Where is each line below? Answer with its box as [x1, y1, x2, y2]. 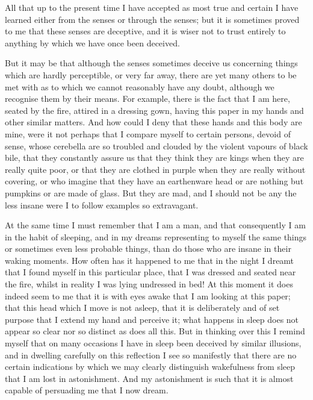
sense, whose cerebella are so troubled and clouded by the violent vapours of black [5, 139, 308, 152]
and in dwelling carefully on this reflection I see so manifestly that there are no [5, 348, 297, 361]
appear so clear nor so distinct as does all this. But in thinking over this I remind [5, 325, 305, 337]
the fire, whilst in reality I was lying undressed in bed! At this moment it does [5, 278, 293, 290]
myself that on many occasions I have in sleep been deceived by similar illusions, [5, 337, 302, 349]
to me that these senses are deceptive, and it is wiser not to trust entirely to [5, 25, 286, 37]
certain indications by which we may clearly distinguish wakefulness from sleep [5, 360, 296, 373]
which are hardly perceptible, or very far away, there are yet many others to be [5, 68, 297, 81]
